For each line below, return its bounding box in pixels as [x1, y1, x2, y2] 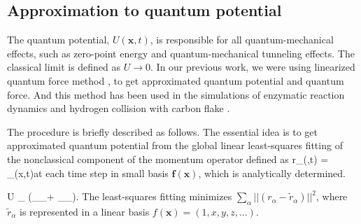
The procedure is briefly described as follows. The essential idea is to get [7, 124, 318, 139]
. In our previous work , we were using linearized [150, 59, 355, 74]
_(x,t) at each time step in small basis [7, 165, 169, 180]
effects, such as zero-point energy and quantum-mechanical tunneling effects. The [7, 45, 355, 60]
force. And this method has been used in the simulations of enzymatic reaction [7, 87, 345, 101]
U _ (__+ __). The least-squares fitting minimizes [7, 189, 232, 204]
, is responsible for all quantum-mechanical [150, 32, 334, 47]
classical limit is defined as [7, 59, 121, 74]
